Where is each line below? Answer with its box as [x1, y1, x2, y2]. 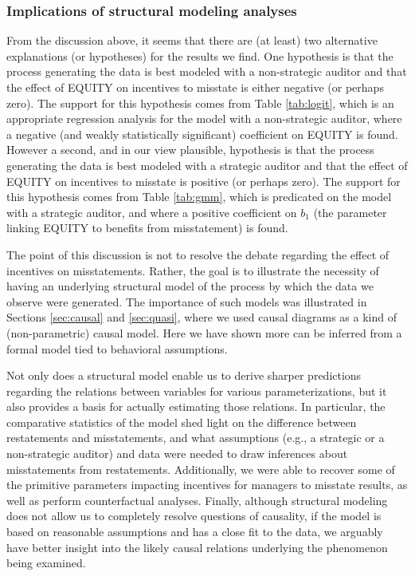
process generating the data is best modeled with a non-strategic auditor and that [6, 63, 407, 80]
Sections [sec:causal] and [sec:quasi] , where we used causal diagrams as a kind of [6, 309, 397, 325]
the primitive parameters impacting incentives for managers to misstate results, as [6, 476, 408, 493]
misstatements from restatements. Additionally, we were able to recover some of [6, 460, 395, 477]
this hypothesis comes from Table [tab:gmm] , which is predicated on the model [6, 188, 392, 205]
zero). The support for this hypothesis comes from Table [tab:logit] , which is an [6, 94, 394, 111]
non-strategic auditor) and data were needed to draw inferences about [6, 445, 348, 462]
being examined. [6, 554, 86, 571]
